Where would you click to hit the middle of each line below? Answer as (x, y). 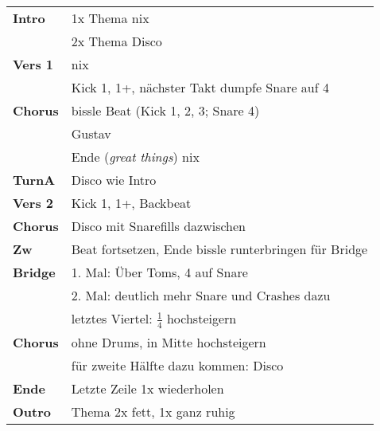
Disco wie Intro (114, 180)
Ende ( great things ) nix (135, 157)
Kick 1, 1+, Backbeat (131, 203)
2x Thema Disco (116, 41)
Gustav (91, 133)
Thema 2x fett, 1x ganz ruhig (153, 411)
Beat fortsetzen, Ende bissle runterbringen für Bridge (219, 249)
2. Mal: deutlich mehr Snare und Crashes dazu (201, 295)
